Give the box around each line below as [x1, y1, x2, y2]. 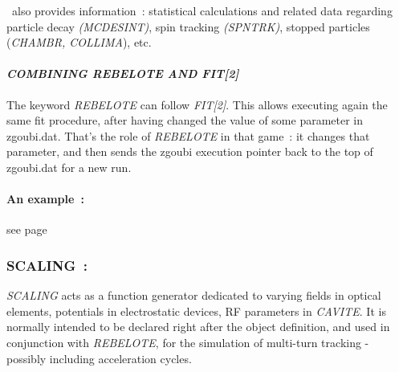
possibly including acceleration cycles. [6, 350, 192, 366]
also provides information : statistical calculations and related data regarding [11, 2, 393, 18]
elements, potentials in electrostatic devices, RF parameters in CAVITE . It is [6, 302, 386, 319]
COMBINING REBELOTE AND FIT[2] [6, 65, 239, 82]
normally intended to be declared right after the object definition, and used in [6, 318, 390, 335]
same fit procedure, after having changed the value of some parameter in [6, 112, 364, 129]
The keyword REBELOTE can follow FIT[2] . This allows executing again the [6, 96, 388, 112]
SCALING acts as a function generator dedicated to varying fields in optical [6, 287, 381, 304]
